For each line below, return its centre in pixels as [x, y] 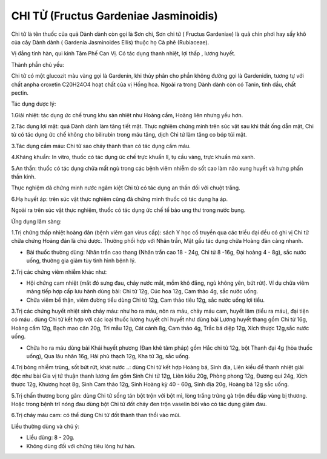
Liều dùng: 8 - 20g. [51, 438]
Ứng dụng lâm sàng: [36, 221]
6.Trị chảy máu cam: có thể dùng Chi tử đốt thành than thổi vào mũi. [96, 415]
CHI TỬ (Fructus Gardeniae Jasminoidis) [114, 16]
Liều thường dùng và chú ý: [45, 426]
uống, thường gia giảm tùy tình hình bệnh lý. [81, 260]
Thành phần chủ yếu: [38, 64]
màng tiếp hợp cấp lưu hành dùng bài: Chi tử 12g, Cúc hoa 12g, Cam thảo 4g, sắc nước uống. [142, 291]
